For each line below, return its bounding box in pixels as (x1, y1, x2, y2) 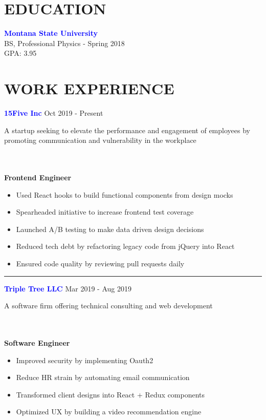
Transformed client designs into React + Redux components (16, 389, 205, 400)
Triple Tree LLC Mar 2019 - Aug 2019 (4, 283, 131, 293)
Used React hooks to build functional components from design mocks (16, 189, 233, 200)
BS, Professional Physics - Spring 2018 (4, 37, 125, 48)
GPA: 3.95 (4, 48, 37, 58)
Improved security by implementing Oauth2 (16, 354, 153, 365)
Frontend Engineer (4, 172, 72, 182)
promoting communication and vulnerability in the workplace (4, 135, 196, 145)
